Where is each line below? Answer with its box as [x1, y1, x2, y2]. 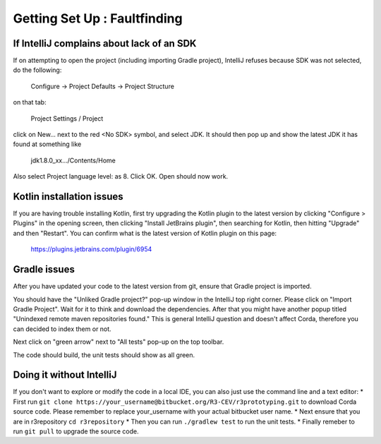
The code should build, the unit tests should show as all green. [13, 350, 195, 359]
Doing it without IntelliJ [13, 369, 117, 381]
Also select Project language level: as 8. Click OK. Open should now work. [13, 172, 229, 181]
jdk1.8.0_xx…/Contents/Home [30, 156, 116, 164]
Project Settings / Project [30, 114, 104, 123]
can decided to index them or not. [13, 325, 112, 333]
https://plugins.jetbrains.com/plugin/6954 [30, 245, 152, 253]
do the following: [13, 66, 62, 74]
